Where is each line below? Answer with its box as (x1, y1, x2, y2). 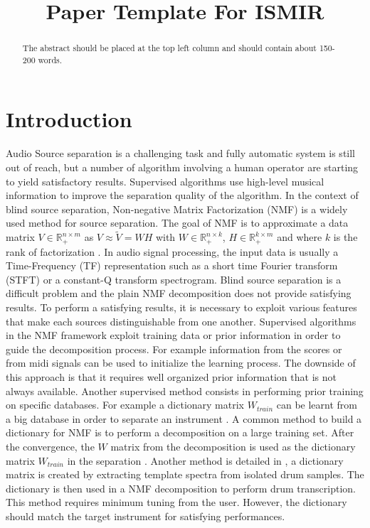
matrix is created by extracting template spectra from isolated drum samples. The (6, 467, 364, 482)
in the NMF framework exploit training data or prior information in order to (6, 328, 341, 343)
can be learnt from (276, 397, 358, 412)
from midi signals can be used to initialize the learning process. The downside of (6, 355, 356, 370)
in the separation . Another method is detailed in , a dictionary (67, 453, 344, 468)
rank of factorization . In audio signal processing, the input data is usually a (6, 244, 339, 259)
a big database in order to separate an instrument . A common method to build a (6, 411, 362, 426)
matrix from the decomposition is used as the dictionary (110, 438, 356, 453)
